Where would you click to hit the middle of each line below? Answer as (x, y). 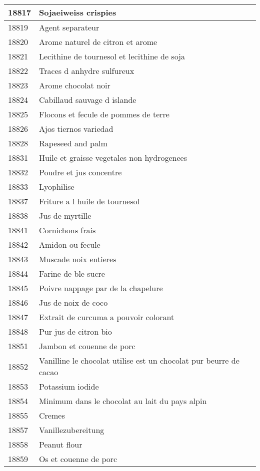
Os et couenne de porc (78, 459)
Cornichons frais (67, 230)
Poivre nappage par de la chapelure (101, 288)
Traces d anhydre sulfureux (87, 71)
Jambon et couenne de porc (87, 346)
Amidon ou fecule (70, 244)
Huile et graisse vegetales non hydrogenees (113, 158)
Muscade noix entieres (78, 259)
